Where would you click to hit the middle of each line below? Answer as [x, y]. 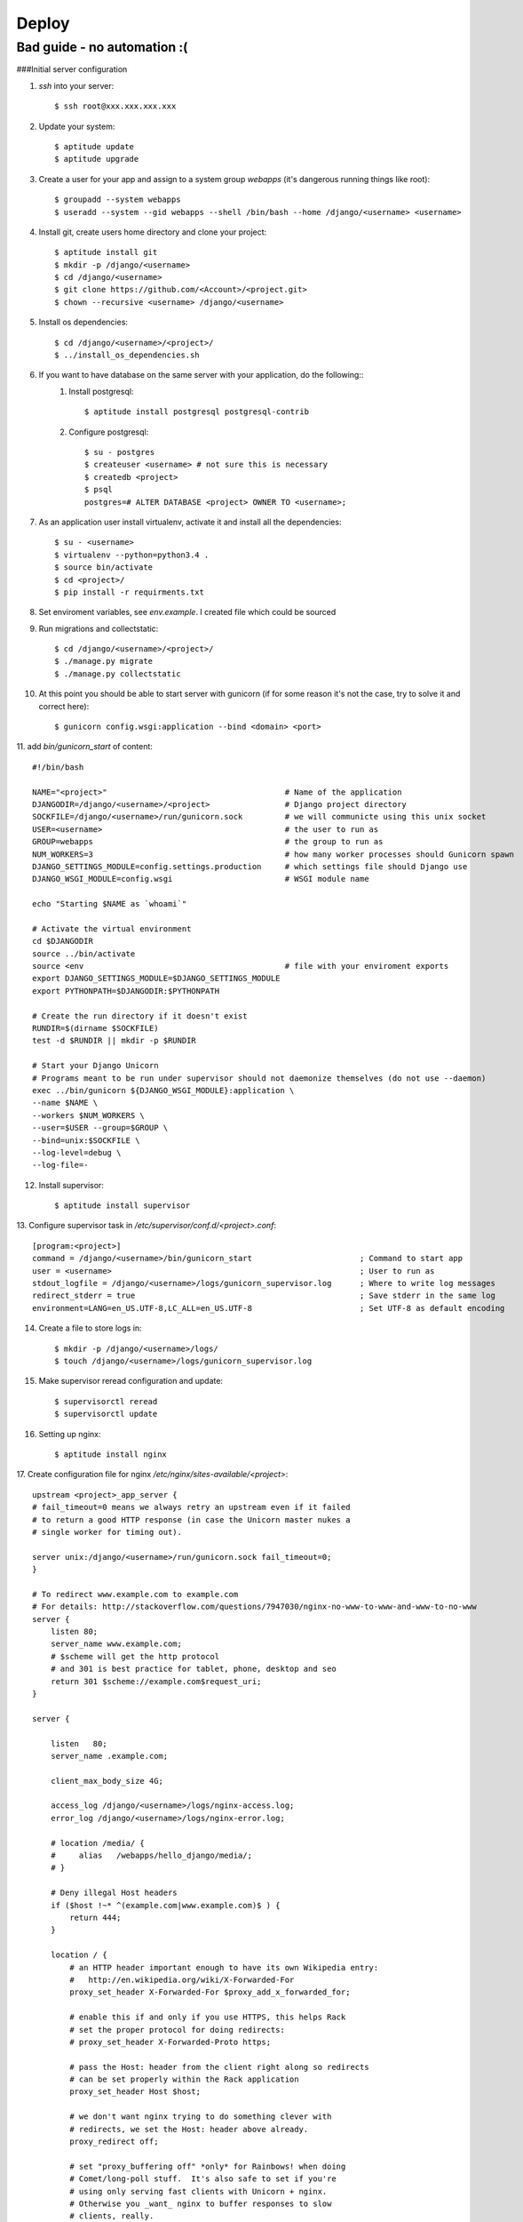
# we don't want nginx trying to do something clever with [201, 2117]
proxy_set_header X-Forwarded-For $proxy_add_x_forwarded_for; [210, 1992]
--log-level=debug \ [77, 1152]
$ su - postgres [120, 452]
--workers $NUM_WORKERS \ [89, 1115]
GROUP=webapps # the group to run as [208, 842]
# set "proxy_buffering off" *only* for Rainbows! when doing [208, 2166]
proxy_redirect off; [114, 2142]
